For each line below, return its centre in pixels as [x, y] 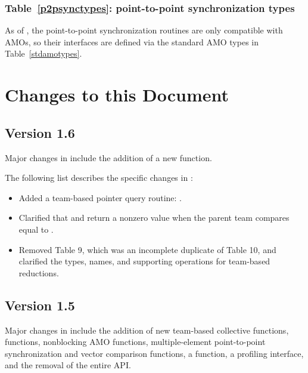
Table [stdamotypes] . [43, 53]
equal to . [36, 229]
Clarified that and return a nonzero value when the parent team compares [154, 218]
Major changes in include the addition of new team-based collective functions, [147, 330]
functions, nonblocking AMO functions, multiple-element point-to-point [135, 342]
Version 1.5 [40, 305]
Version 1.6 [40, 132]
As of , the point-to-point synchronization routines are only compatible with [144, 30]
